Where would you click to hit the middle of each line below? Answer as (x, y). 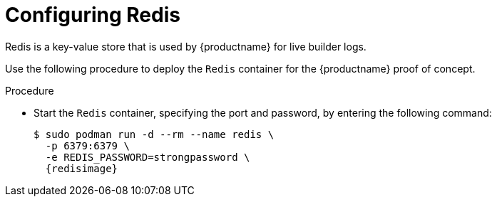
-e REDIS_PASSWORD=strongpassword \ (148, 157)
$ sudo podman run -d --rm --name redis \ (154, 134)
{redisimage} (82, 168)
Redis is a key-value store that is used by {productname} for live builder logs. (186, 46)
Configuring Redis (93, 15)
